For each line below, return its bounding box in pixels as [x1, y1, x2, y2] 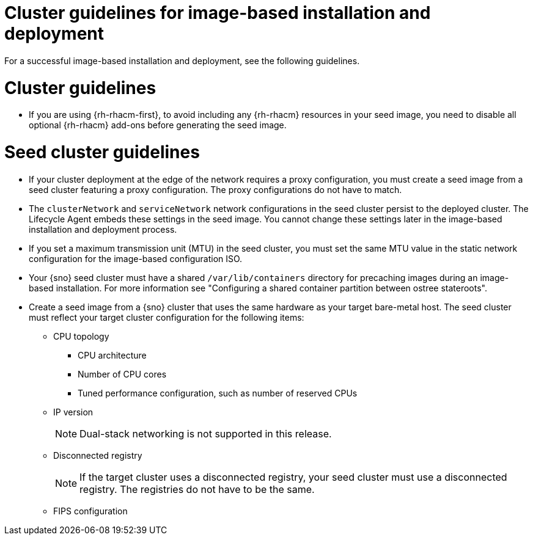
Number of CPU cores [78, 368, 167, 379]
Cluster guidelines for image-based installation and [4, 2, 431, 23]
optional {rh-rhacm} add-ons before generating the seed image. [29, 120, 287, 131]
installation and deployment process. [29, 224, 177, 235]
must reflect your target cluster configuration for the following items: [29, 312, 304, 323]
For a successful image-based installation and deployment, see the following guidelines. [4, 55, 360, 66]
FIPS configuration [53, 505, 128, 516]
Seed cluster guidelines [4, 142, 200, 162]
